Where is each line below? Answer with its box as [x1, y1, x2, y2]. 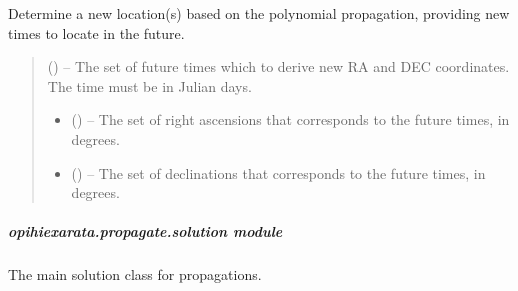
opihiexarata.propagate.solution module [8, 221, 283, 242]
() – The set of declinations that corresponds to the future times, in [71, 162, 486, 183]
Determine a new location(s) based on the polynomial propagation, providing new [8, 3, 510, 23]
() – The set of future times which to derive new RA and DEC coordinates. [47, 56, 510, 77]
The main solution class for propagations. [8, 264, 262, 285]
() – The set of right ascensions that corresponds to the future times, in [71, 109, 510, 130]
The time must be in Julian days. [47, 75, 252, 96]
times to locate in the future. [8, 22, 185, 43]
